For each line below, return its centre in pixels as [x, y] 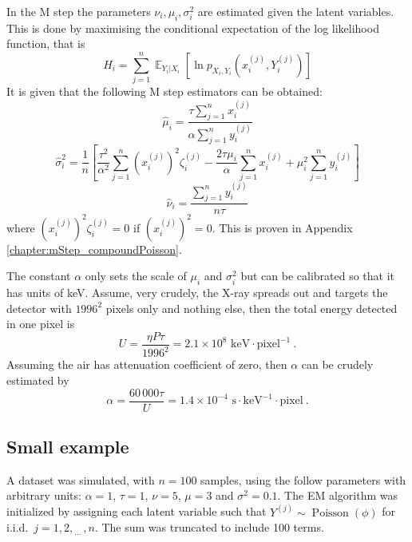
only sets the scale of [136, 276]
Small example [68, 447]
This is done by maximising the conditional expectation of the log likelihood [193, 28]
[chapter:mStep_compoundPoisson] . [94, 249]
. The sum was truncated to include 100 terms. [209, 527]
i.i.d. [18, 527]
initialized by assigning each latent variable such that [137, 511]
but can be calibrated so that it [318, 276]
